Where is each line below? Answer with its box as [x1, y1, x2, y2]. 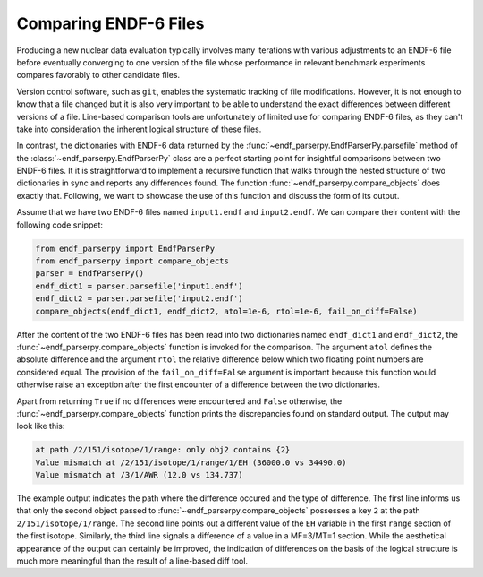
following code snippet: [16, 220, 103, 230]
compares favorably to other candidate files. [16, 70, 181, 81]
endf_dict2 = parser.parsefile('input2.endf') [35, 294, 243, 304]
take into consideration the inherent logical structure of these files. [16, 124, 262, 134]
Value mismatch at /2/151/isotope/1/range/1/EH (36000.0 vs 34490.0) [35, 457, 347, 468]
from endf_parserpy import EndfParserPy [35, 243, 215, 254]
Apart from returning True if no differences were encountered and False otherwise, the [16, 395, 343, 407]
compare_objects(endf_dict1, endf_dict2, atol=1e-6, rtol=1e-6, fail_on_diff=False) [35, 306, 418, 316]
